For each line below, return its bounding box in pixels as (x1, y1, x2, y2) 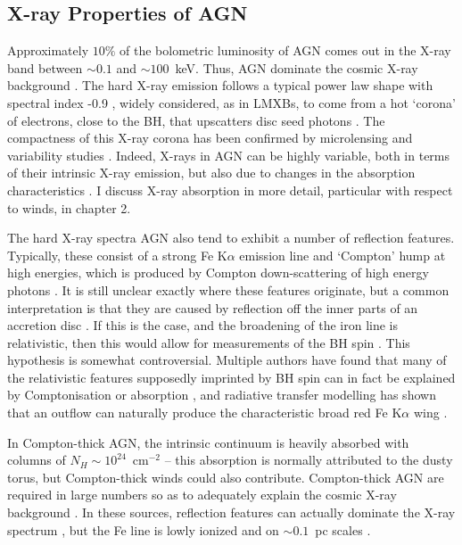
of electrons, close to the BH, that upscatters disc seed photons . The (7, 111, 385, 129)
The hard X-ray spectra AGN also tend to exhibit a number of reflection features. (7, 228, 455, 247)
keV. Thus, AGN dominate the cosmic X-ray (175, 58, 418, 77)
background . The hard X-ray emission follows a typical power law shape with (7, 76, 433, 95)
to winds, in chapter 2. (7, 198, 131, 217)
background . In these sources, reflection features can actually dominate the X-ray (7, 503, 456, 522)
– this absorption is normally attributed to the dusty (164, 450, 453, 469)
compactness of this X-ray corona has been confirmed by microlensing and (7, 128, 413, 147)
